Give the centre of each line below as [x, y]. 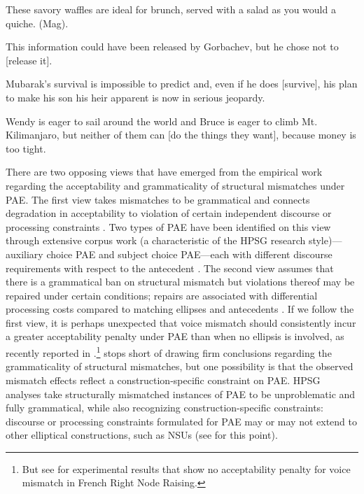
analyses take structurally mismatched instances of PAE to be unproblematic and [181, 394]
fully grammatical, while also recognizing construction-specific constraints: [164, 408]
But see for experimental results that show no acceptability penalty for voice [186, 468]
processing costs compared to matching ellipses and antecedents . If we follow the [180, 309]
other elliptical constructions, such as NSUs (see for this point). [142, 435]
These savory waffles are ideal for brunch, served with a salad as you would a [171, 9]
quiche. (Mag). [37, 23]
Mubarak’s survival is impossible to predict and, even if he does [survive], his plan [182, 84]
